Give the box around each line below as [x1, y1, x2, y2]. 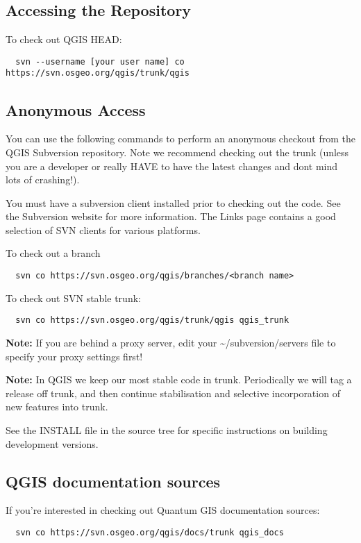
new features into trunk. [6, 399, 108, 414]
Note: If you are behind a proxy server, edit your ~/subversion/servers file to [6, 335, 336, 349]
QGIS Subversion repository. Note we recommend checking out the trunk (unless [6, 144, 349, 159]
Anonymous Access [6, 99, 146, 120]
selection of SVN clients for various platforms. [6, 222, 201, 237]
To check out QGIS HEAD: [6, 32, 122, 47]
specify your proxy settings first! [6, 349, 143, 363]
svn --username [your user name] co [15, 56, 185, 67]
